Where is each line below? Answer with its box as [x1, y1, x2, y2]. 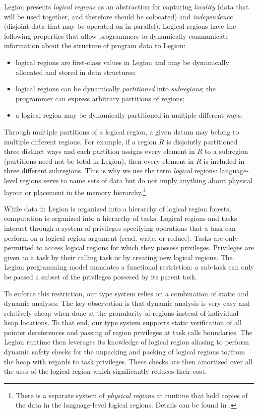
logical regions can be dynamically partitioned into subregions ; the [15, 83, 216, 94]
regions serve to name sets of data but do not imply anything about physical [19, 175, 253, 185]
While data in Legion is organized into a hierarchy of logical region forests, [4, 203, 231, 213]
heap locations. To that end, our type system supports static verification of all [4, 317, 242, 328]
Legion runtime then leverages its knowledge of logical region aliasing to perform [4, 337, 249, 347]
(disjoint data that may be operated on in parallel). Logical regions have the [4, 21, 236, 31]
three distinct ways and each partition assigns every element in [4, 146, 195, 156]
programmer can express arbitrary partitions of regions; [15, 93, 185, 103]
